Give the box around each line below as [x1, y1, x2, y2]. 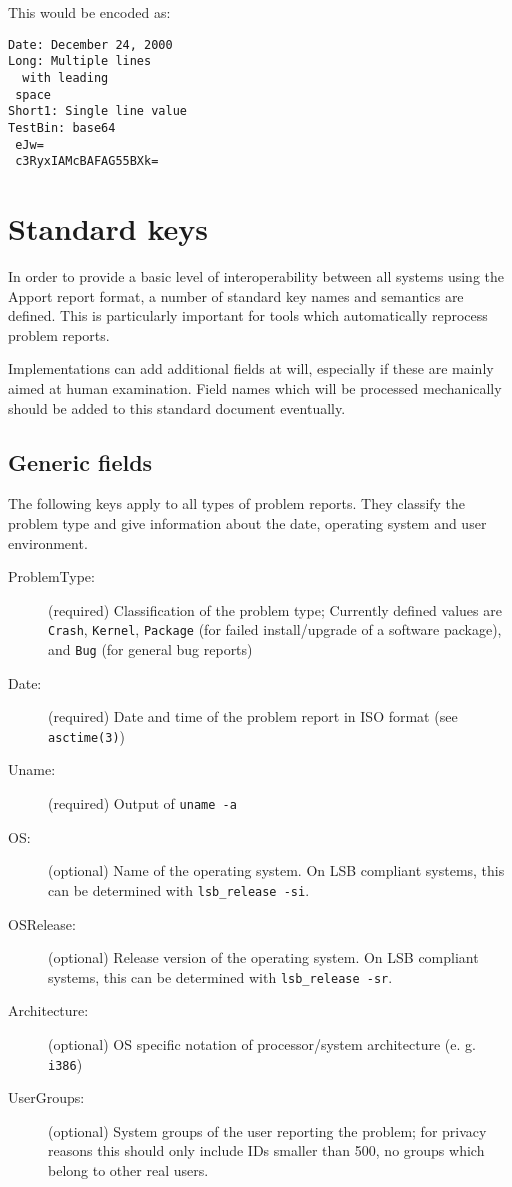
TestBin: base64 [8, 120, 116, 135]
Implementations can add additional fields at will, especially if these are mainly [8, 358, 494, 379]
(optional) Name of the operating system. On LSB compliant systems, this [48, 860, 505, 881]
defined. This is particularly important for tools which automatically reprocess [8, 305, 488, 326]
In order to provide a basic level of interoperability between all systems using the [8, 265, 505, 286]
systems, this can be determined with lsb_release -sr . [48, 966, 393, 987]
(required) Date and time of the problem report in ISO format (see [48, 706, 458, 727]
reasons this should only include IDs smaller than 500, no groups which [48, 1140, 485, 1161]
